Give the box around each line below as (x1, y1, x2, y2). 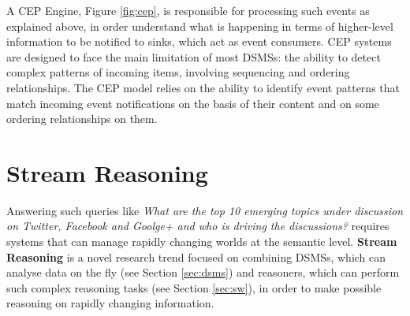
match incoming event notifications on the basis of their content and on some (6, 95, 379, 111)
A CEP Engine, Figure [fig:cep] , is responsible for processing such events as (6, 2, 370, 18)
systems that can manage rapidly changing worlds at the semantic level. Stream (6, 233, 397, 250)
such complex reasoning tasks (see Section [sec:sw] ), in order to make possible (6, 279, 382, 296)
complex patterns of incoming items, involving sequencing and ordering (6, 64, 350, 80)
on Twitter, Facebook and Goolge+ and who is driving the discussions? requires (6, 217, 389, 234)
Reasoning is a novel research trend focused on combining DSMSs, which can (6, 248, 386, 265)
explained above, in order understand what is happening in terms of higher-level (6, 17, 393, 34)
